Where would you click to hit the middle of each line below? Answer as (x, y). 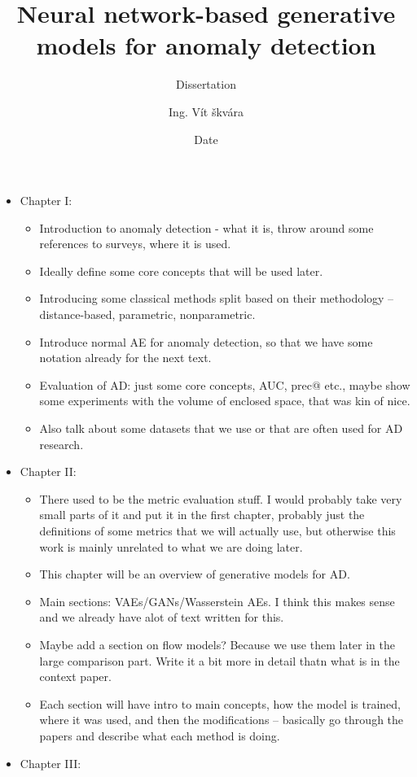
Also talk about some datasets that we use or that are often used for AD (221, 428)
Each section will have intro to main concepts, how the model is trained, (220, 703)
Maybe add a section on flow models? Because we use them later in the (217, 644)
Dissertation (206, 84)
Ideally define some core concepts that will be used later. (181, 271)
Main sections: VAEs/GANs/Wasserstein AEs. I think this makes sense (217, 601)
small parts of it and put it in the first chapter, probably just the (202, 515)
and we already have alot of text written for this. (162, 617)
